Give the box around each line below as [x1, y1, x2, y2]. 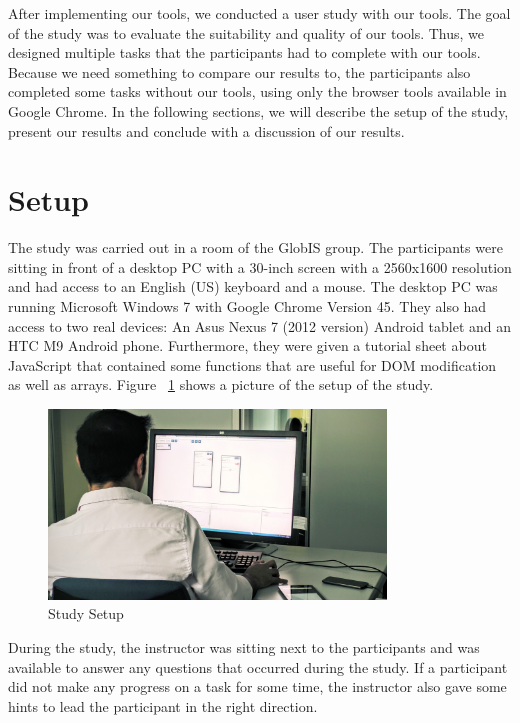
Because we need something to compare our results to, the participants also [8, 61, 471, 82]
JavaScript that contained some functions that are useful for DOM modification [8, 354, 497, 375]
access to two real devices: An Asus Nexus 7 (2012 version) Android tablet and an [8, 315, 512, 336]
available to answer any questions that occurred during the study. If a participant [8, 656, 508, 677]
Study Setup [48, 603, 124, 624]
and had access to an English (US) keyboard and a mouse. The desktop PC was [8, 276, 498, 297]
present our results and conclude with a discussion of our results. [8, 120, 405, 141]
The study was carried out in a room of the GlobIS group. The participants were [8, 237, 503, 258]
